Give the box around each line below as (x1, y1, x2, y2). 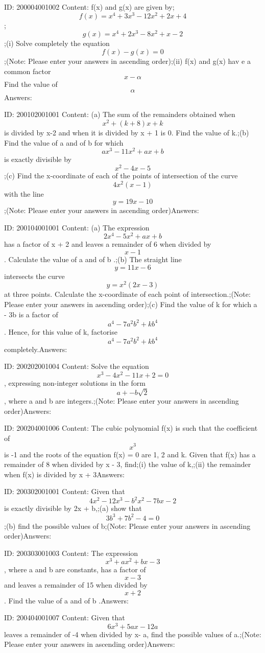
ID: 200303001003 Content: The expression (4, 547, 138, 558)
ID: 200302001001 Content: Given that (4, 486, 125, 497)
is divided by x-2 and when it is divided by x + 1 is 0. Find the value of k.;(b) (4, 127, 249, 137)
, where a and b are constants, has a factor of (4, 564, 146, 575)
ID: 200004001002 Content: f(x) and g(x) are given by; (4, 2, 175, 12)
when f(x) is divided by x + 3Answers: (4, 469, 125, 479)
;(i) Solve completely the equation (4, 38, 110, 49)
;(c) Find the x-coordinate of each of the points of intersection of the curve (4, 170, 238, 180)
